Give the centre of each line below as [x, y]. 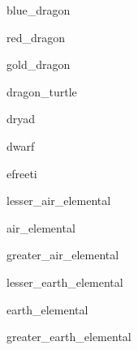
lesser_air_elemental [59, 201]
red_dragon [36, 37]
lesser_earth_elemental [65, 282]
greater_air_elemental [63, 255]
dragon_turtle [42, 91]
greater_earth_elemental [69, 337]
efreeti [22, 173]
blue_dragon [39, 10]
